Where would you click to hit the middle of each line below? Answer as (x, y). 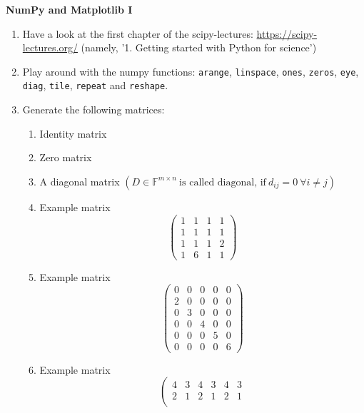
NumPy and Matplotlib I (69, 9)
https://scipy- (287, 33)
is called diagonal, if (223, 182)
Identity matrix (73, 133)
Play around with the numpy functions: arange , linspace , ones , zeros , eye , (191, 71)
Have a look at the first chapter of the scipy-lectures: (138, 33)
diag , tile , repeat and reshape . (95, 85)
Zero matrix (66, 157)
